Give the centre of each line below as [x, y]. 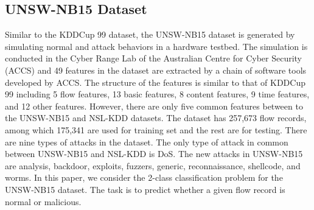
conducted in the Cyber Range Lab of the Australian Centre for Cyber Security [153, 58]
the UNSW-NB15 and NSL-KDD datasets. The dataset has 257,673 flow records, [156, 118]
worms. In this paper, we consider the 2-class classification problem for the [144, 177]
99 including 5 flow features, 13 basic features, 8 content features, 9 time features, [157, 94]
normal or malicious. [43, 201]
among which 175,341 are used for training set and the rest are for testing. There [156, 129]
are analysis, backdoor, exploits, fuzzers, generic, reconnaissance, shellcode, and [153, 165]
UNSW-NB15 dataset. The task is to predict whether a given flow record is [145, 189]
